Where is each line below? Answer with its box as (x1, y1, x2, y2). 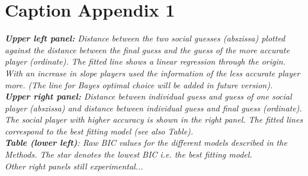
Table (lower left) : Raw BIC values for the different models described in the (5, 136, 287, 149)
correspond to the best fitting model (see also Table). (5, 124, 194, 137)
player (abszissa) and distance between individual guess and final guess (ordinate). (5, 101, 302, 114)
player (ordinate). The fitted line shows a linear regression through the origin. (5, 55, 285, 68)
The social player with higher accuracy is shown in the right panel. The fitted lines (5, 113, 303, 126)
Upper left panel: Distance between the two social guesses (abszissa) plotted (5, 32, 285, 44)
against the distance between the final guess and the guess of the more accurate (5, 43, 290, 56)
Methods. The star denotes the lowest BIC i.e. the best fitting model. (5, 148, 252, 161)
